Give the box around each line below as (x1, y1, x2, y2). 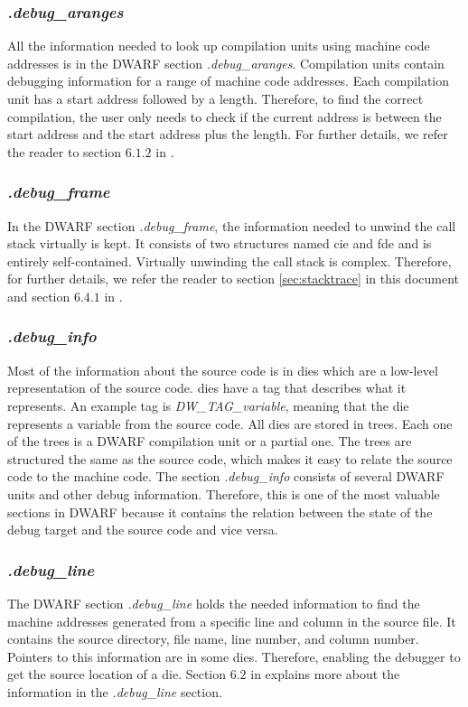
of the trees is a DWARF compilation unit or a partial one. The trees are (7, 432, 412, 451)
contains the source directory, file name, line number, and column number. (7, 629, 419, 648)
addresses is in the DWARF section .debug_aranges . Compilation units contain (7, 53, 445, 72)
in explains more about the (250, 665, 400, 684)
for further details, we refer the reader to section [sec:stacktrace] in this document (7, 269, 460, 288)
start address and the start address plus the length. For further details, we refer (7, 125, 448, 144)
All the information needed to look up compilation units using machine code (7, 36, 430, 55)
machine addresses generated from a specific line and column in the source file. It (7, 611, 456, 630)
